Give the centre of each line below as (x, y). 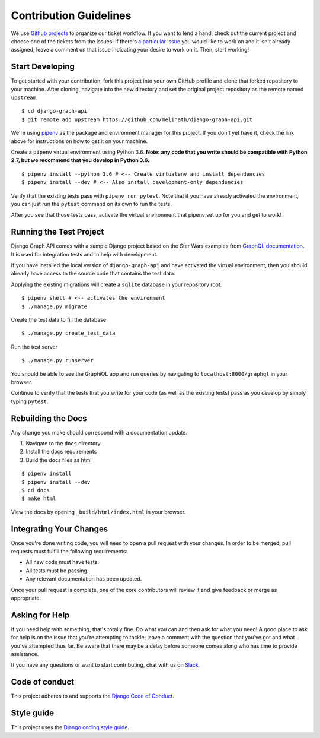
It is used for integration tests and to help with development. (84, 254)
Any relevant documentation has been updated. (84, 579)
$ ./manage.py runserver (57, 360)
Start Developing (43, 67)
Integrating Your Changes (60, 529)
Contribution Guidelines (71, 15)
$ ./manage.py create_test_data (68, 333)
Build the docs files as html (59, 460)
